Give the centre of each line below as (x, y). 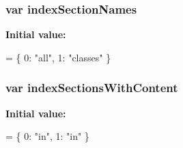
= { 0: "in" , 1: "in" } (47, 136)
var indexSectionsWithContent (92, 88)
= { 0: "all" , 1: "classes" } (58, 57)
